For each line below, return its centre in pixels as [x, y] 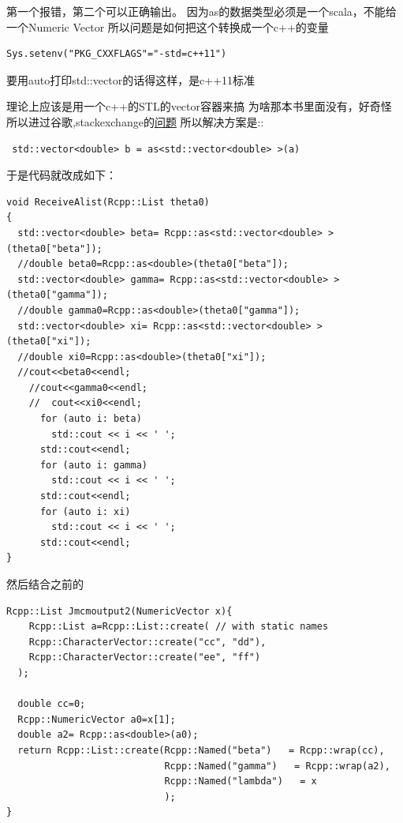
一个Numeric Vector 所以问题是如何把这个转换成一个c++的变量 [168, 26]
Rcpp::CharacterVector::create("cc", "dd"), [147, 642]
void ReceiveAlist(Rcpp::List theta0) [108, 202]
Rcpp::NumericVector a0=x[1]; [97, 719]
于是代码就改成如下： [62, 175]
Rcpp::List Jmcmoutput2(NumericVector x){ [119, 611]
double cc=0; [52, 704]
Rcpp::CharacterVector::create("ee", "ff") [145, 658]
